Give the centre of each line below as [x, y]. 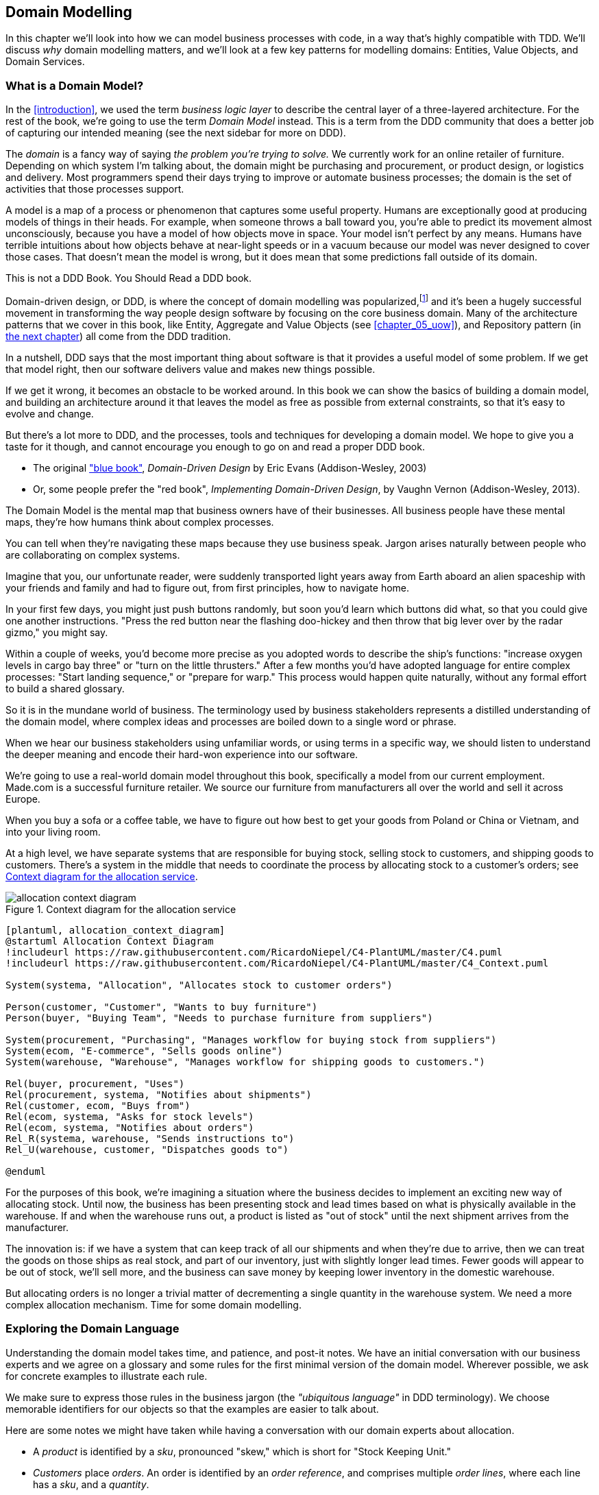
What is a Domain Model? [75, 85]
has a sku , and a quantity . [91, 1484]
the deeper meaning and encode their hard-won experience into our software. [182, 754]
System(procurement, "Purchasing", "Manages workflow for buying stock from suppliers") [251, 1040]
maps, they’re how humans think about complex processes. [140, 522]
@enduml [26, 1171]
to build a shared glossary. [65, 688]
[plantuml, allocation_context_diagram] [115, 930]
